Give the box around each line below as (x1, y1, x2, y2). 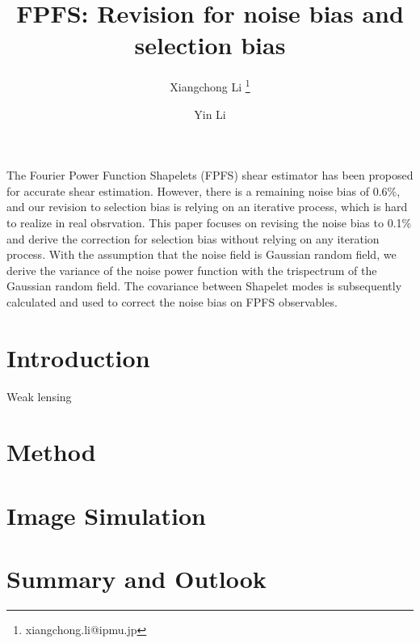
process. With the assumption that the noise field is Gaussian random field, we (6, 246, 397, 263)
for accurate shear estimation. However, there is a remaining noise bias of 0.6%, (6, 182, 401, 199)
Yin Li (194, 105, 226, 122)
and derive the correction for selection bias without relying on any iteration (6, 230, 380, 247)
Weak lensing (6, 387, 72, 404)
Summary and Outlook (6, 562, 267, 595)
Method (6, 435, 96, 468)
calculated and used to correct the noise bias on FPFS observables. (6, 293, 338, 310)
